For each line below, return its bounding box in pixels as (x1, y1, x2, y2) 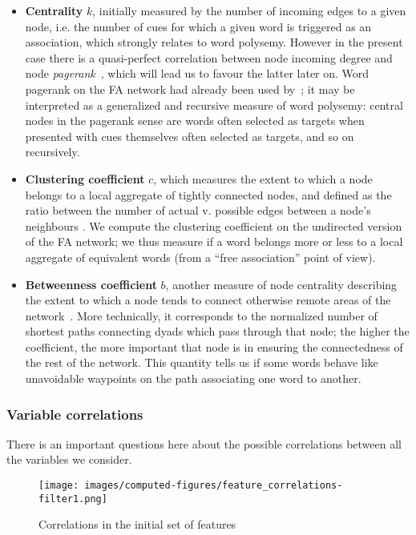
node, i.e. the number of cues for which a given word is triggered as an (25, 18, 372, 34)
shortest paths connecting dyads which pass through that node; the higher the (25, 323, 410, 340)
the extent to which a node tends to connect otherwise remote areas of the (25, 292, 391, 308)
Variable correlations (6, 404, 143, 424)
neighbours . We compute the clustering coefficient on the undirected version (25, 217, 402, 234)
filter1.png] (38, 493, 107, 505)
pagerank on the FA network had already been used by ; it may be (25, 80, 355, 97)
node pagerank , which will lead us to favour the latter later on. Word (25, 65, 370, 82)
